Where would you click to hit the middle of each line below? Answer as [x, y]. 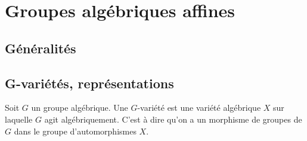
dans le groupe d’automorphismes [75, 131]
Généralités [41, 48]
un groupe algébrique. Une [80, 108]
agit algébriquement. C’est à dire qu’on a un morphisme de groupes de [173, 119]
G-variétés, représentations [89, 83]
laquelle [19, 119]
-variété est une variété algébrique [199, 108]
